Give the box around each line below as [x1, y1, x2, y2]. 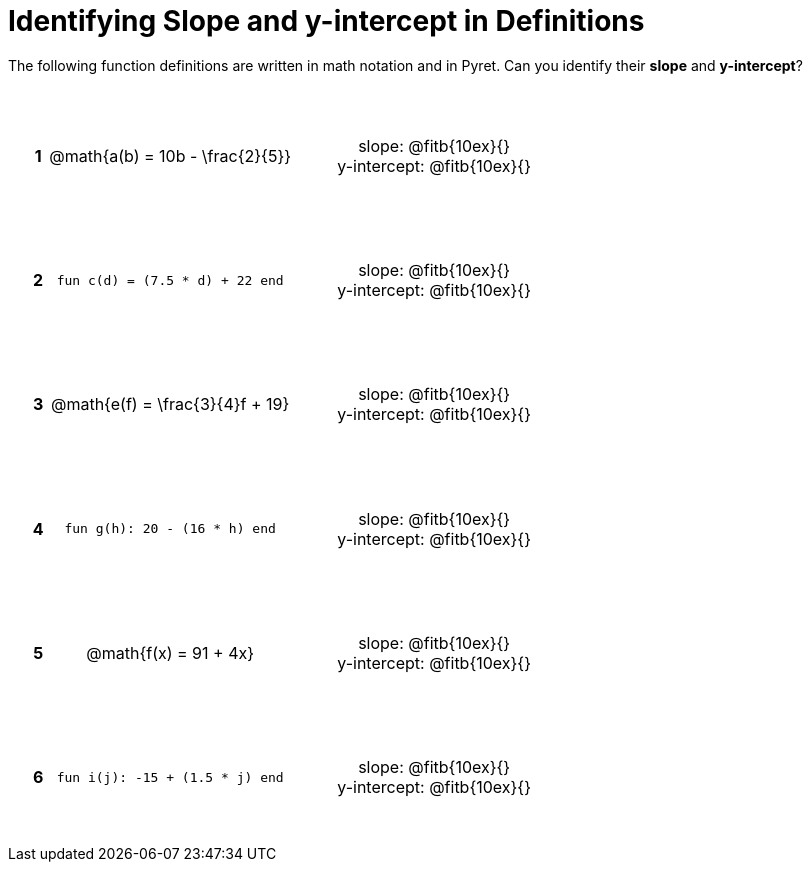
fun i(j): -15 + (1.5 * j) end [56, 769, 284, 785]
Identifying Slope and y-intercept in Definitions [8, 4, 645, 38]
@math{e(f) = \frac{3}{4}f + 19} [50, 394, 290, 415]
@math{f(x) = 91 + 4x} [86, 643, 255, 664]
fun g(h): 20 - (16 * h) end [64, 521, 276, 537]
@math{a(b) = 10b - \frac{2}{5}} [49, 145, 292, 166]
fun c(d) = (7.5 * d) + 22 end [56, 272, 284, 288]
